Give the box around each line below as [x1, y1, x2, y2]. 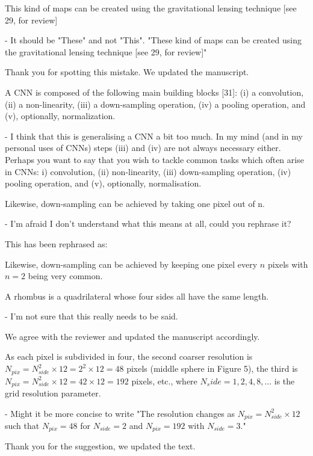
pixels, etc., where [131, 374, 197, 387]
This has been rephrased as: [5, 237, 108, 250]
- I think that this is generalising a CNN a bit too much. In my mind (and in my [5, 129, 303, 142]
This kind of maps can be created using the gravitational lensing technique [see [5, 2, 297, 14]
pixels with [267, 257, 308, 270]
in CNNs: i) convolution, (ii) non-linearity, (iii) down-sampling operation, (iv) [5, 165, 291, 177]
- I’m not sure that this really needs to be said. [5, 310, 178, 322]
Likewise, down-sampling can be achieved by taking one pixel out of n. [5, 197, 265, 209]
